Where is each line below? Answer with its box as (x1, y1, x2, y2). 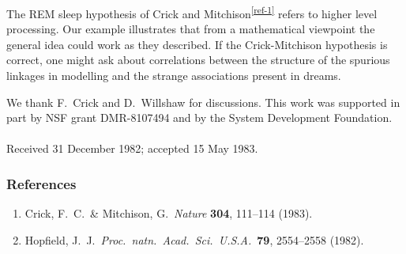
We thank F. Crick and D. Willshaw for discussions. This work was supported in (6, 93, 400, 110)
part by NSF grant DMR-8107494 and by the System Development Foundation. (6, 109, 393, 126)
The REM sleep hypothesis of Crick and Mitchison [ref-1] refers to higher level (6, 3, 378, 21)
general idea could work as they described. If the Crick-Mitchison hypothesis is (6, 36, 388, 52)
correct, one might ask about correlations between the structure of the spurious (6, 51, 390, 68)
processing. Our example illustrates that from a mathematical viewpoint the (6, 21, 375, 37)
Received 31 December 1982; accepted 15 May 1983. (6, 140, 258, 157)
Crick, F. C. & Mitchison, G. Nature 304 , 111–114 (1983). (24, 205, 313, 222)
